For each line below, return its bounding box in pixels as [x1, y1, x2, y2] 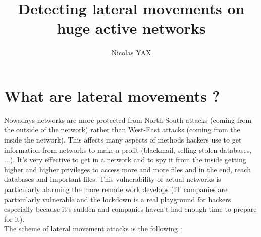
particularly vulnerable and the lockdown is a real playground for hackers [4, 194, 231, 204]
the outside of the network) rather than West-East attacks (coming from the [4, 124, 240, 135]
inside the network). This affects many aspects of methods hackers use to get [4, 134, 242, 145]
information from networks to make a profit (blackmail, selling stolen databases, [4, 144, 252, 155]
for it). [4, 213, 25, 224]
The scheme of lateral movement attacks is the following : [4, 223, 182, 234]
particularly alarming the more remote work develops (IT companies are [4, 184, 228, 194]
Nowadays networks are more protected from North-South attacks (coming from [4, 114, 252, 125]
